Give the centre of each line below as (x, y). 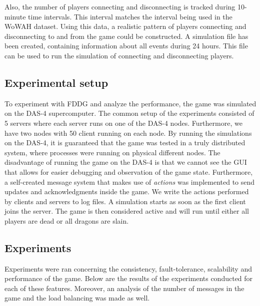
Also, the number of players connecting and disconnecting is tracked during (120, 6)
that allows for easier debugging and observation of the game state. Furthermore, (129, 171)
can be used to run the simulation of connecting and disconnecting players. (119, 55)
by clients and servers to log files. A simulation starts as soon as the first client (125, 201)
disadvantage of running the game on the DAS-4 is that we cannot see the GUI (126, 162)
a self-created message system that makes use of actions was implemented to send (130, 181)
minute (15, 16)
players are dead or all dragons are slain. (67, 220)
